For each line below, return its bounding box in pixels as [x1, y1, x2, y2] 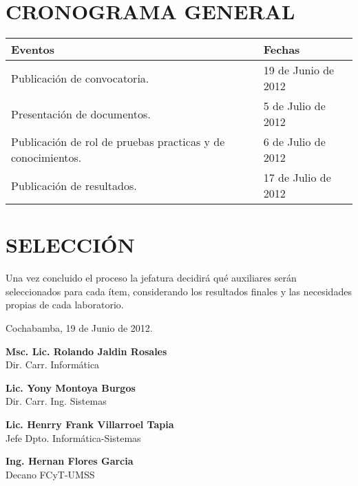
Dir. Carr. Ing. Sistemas [6, 394, 107, 408]
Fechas [263, 41, 300, 58]
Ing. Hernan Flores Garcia [6, 454, 134, 468]
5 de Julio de [263, 98, 326, 114]
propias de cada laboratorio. [6, 297, 124, 312]
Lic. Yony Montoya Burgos [6, 380, 136, 394]
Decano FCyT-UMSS [6, 467, 95, 481]
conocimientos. [11, 149, 82, 166]
